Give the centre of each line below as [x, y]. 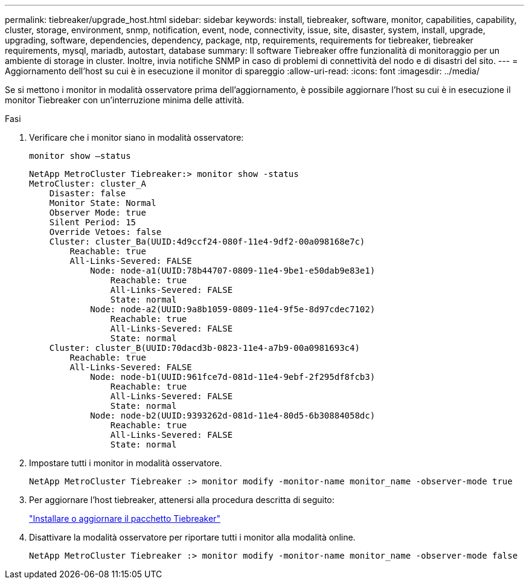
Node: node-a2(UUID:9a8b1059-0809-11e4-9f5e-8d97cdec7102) [233, 309]
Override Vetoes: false [105, 232]
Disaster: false [88, 193]
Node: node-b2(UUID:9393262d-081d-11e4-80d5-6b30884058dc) [233, 416]
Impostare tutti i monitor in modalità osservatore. [126, 463]
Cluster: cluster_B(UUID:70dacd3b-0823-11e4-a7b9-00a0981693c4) [204, 348]
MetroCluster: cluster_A [88, 184]
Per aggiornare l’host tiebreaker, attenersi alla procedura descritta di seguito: [182, 500]
